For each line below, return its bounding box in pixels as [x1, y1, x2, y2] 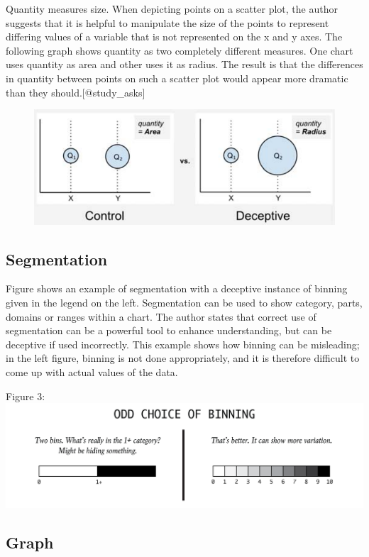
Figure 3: [6, 388, 45, 403]
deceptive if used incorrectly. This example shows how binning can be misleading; [6, 336, 360, 351]
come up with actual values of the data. [6, 364, 178, 379]
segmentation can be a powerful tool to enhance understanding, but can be [6, 323, 332, 338]
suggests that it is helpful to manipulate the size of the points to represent [6, 15, 329, 30]
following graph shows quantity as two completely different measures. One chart [6, 43, 353, 57]
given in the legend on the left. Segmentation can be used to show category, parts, [6, 294, 363, 309]
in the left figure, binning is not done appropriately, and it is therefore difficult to [6, 351, 360, 365]
